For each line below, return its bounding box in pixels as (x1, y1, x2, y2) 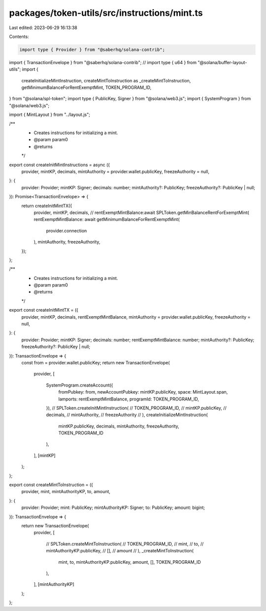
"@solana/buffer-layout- (198, 59, 247, 65)
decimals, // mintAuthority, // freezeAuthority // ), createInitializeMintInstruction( (46, 412, 208, 418)
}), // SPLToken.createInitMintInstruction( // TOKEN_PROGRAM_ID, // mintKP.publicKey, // (46, 405, 227, 411)
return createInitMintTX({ (21, 203, 72, 209)
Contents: (9, 34, 29, 39)
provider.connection (46, 227, 87, 234)
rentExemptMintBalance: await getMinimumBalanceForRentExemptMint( (33, 216, 180, 222)
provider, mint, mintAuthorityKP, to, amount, (21, 489, 111, 495)
